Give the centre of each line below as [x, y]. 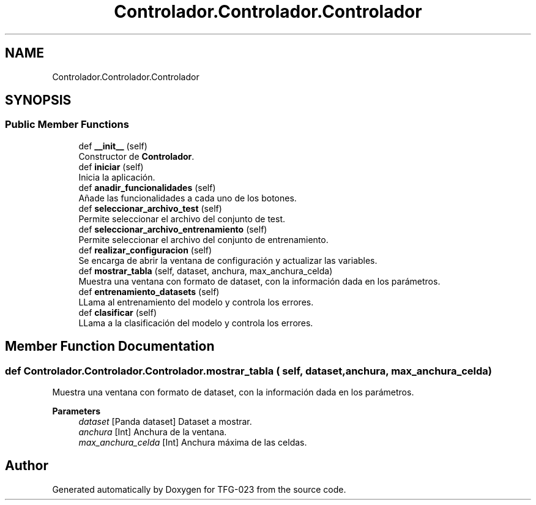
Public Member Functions [67, 125]
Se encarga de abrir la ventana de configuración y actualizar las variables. [228, 260]
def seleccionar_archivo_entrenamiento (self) [173, 229]
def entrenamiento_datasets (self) [149, 291]
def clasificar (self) [118, 312]
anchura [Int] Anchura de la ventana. [153, 432]
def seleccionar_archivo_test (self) [150, 208]
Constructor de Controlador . [136, 156]
